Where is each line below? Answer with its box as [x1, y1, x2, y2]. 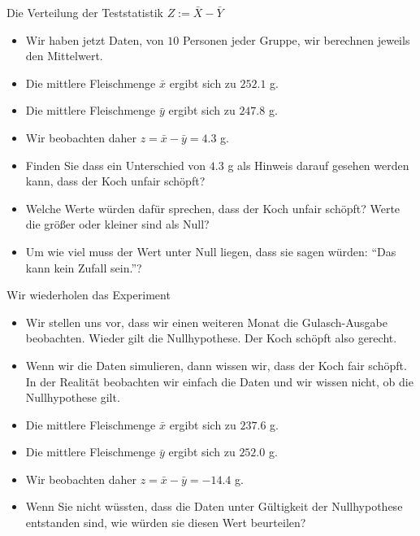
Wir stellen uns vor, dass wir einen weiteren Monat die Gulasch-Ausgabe [25, 313, 388, 330]
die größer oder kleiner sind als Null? [25, 216, 210, 233]
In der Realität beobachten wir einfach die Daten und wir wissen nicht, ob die [25, 373, 414, 390]
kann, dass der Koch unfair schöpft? [25, 172, 206, 190]
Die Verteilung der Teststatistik [6, 4, 164, 20]
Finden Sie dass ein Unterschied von [25, 156, 206, 173]
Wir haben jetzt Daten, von [25, 31, 164, 48]
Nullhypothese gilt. [25, 389, 120, 406]
